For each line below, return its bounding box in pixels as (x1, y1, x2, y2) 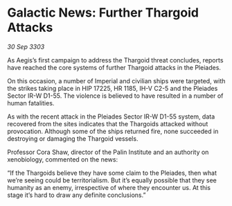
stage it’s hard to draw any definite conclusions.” (7, 191, 146, 199)
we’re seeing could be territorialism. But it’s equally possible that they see (7, 175, 217, 184)
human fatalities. (7, 98, 55, 107)
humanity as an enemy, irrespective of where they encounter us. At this (7, 183, 211, 191)
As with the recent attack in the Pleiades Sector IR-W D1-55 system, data (7, 112, 215, 121)
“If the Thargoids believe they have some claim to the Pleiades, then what (7, 169, 217, 177)
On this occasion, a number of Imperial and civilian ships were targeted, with (7, 76, 226, 85)
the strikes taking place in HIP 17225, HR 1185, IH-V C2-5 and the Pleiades (7, 84, 218, 92)
